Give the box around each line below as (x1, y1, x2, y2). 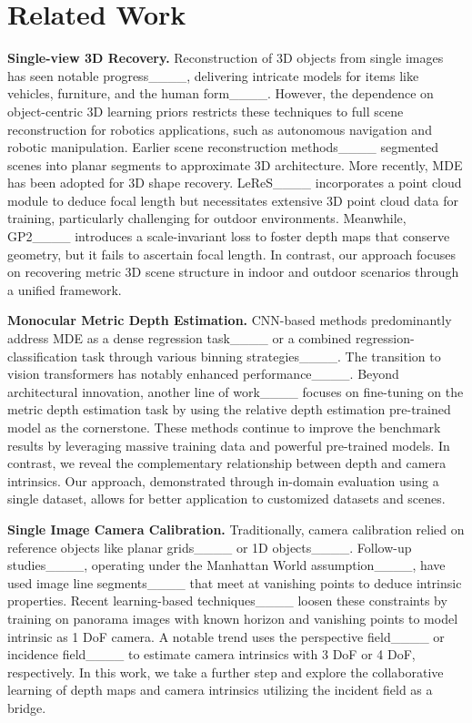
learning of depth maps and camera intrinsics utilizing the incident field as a (7, 680, 433, 699)
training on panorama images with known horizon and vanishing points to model (7, 608, 458, 627)
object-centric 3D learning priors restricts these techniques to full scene (7, 101, 404, 120)
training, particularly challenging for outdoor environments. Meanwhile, (7, 209, 407, 228)
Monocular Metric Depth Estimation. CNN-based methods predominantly (7, 311, 452, 330)
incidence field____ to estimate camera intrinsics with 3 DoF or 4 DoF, (7, 645, 416, 664)
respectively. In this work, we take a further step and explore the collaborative (7, 662, 444, 681)
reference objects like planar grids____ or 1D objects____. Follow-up (7, 537, 412, 556)
